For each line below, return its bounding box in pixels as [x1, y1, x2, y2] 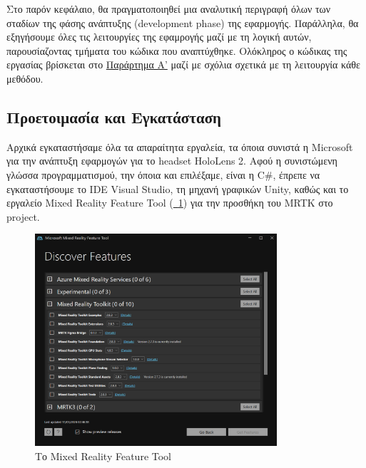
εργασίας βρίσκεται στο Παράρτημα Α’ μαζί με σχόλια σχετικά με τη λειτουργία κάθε [6, 57, 360, 72]
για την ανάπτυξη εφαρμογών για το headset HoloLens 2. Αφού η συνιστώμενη [6, 153, 337, 168]
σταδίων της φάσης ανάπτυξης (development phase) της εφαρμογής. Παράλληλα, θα [6, 15, 359, 30]
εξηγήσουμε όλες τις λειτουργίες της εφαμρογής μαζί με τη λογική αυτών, [6, 29, 312, 44]
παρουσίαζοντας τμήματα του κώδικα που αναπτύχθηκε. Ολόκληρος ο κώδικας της [6, 43, 347, 58]
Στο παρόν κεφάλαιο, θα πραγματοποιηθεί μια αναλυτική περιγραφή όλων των [6, 1, 331, 16]
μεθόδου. [6, 71, 44, 85]
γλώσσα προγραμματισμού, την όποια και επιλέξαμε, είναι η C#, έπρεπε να [6, 167, 320, 182]
